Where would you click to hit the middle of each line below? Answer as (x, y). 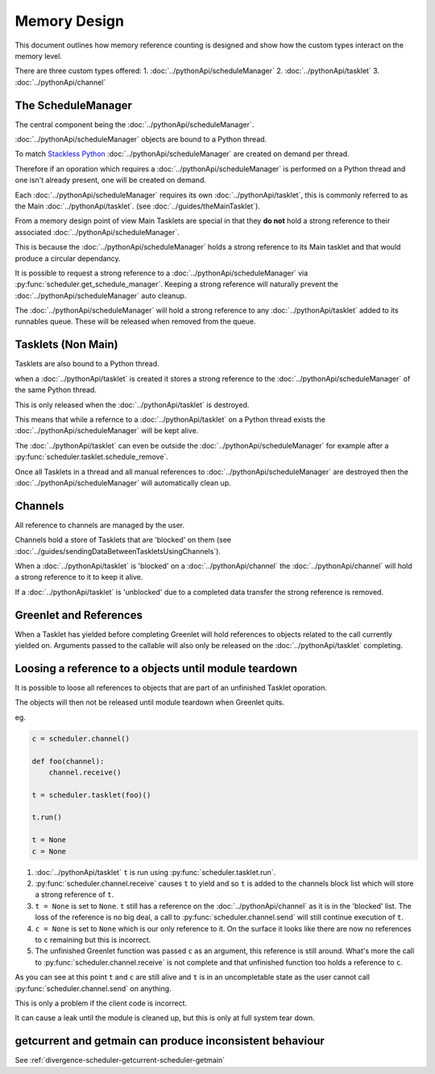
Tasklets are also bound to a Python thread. (87, 364)
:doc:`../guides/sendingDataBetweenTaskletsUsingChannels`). (118, 551)
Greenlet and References (79, 615)
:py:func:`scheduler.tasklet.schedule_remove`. (91, 457)
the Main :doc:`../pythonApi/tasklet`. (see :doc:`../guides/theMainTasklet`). (138, 206)
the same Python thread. (56, 390)
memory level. (38, 56)
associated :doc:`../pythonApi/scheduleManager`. (97, 232)
